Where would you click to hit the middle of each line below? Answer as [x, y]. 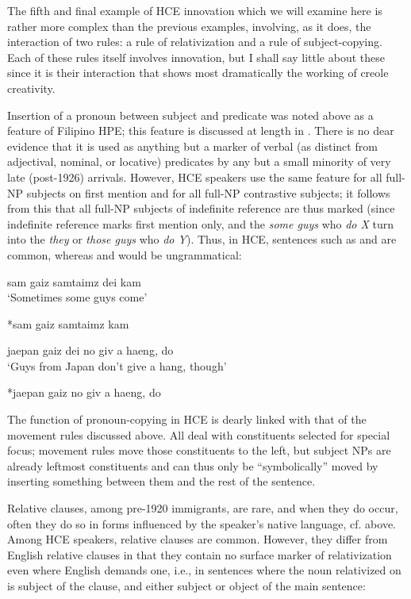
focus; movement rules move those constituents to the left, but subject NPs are [199, 450]
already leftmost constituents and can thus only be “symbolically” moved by [193, 465]
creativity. [31, 88]
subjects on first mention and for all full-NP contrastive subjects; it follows [208, 192]
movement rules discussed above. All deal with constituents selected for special [199, 434]
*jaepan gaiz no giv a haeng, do [84, 392]
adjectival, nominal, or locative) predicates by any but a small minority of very [199, 161]
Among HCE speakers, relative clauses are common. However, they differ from [198, 539]
